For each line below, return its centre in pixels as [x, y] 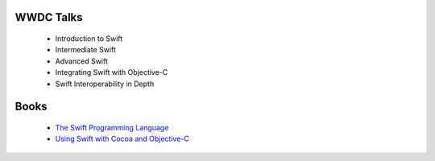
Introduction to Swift [89, 39]
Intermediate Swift [86, 50]
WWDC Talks [49, 17]
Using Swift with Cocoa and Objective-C [122, 139]
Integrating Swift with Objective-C [112, 72]
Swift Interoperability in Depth [105, 84]
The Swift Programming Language [112, 127]
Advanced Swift [82, 61]
